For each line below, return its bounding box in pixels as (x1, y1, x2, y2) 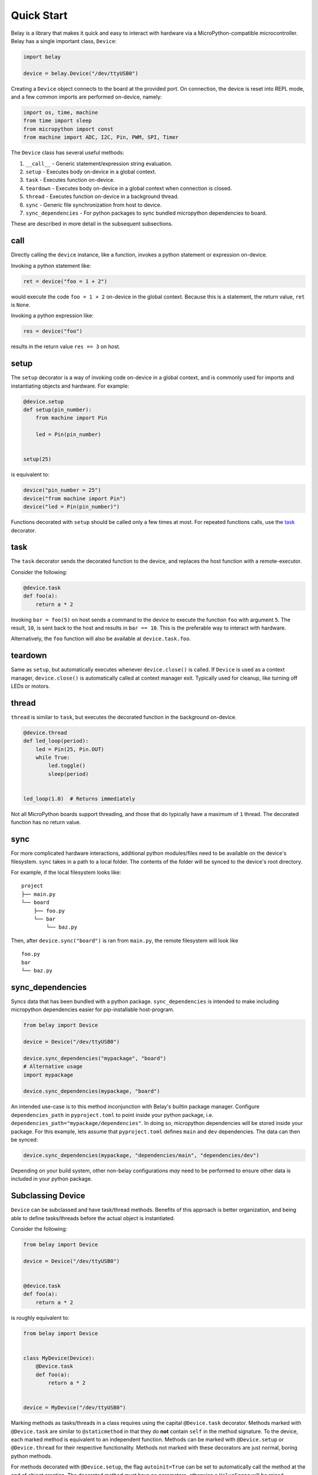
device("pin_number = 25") (23, 487, 101, 494)
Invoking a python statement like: (11, 262, 91, 269)
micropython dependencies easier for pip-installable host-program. (11, 1006, 175, 1013)
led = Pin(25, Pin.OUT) (35, 746, 104, 752)
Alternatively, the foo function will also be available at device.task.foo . (11, 635, 191, 643)
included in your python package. (11, 1175, 92, 1182)
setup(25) (23, 456, 52, 463)
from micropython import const (23, 126, 114, 132)
